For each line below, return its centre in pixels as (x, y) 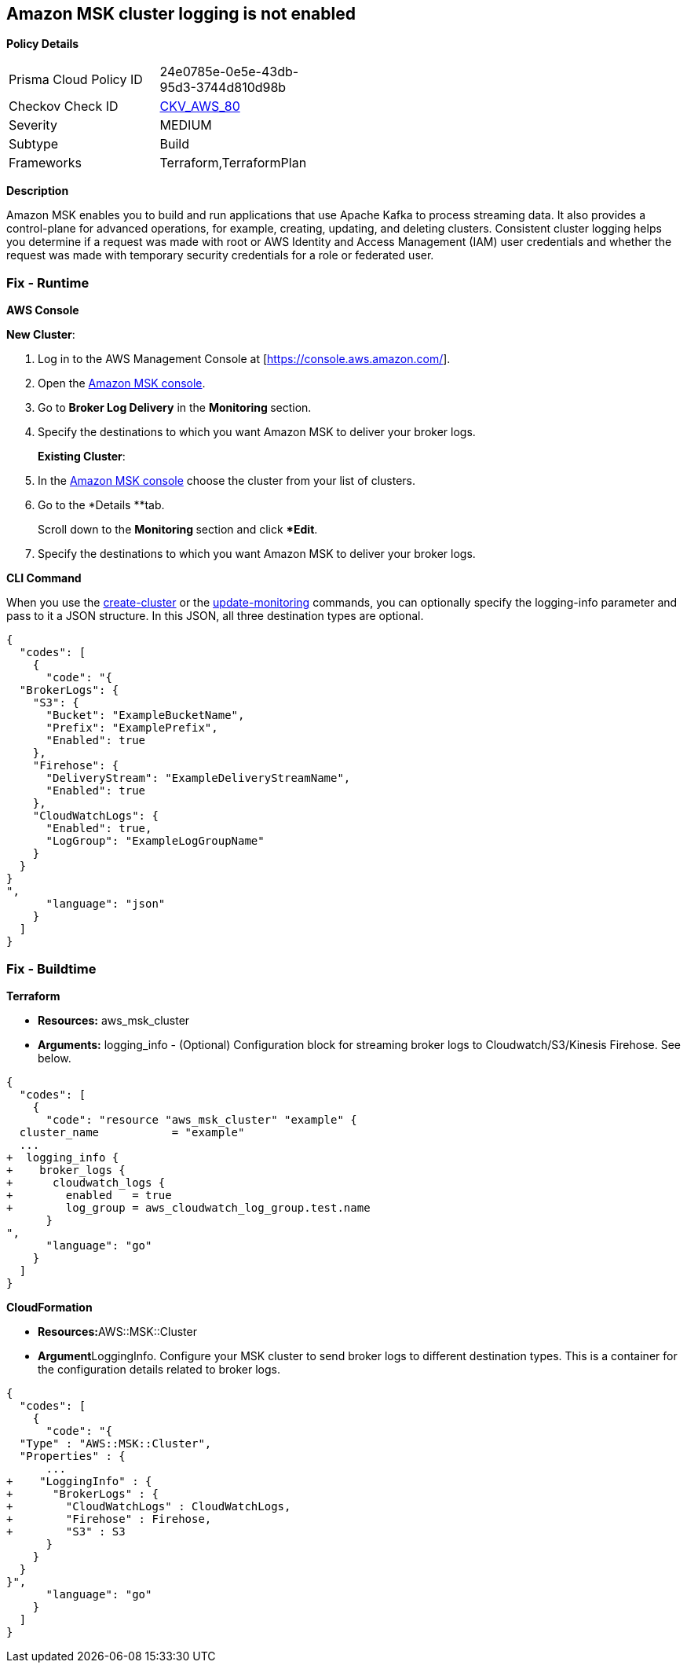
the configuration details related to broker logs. (159, 1369)
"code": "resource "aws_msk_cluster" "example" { (201, 1119)
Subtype (34, 144)
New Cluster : (41, 335)
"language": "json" (106, 904)
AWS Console (43, 310)
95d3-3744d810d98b (223, 88)
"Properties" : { (72, 1456)
